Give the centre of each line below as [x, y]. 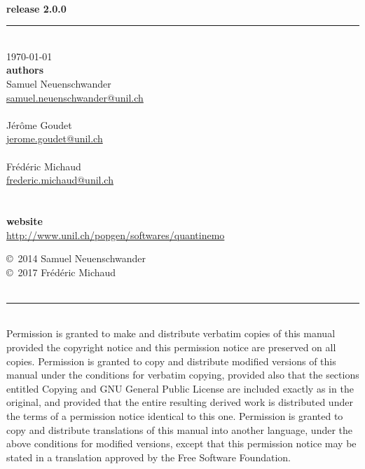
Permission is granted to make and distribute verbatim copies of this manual [171, 333]
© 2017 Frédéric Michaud [61, 272]
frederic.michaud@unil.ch [60, 180]
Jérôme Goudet [39, 124]
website [25, 220]
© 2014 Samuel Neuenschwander [76, 258]
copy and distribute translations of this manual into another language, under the [180, 429]
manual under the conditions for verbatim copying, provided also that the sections [183, 375]
